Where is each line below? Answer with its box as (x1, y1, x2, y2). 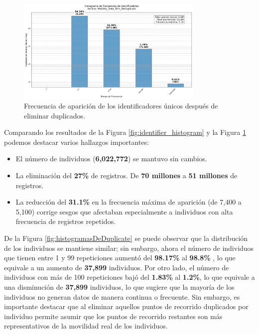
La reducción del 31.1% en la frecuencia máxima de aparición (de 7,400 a (15, 197, 242, 207)
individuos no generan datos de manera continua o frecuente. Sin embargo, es (4, 291, 240, 302)
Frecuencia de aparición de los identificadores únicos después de (24, 101, 218, 111)
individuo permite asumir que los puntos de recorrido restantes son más (4, 311, 223, 321)
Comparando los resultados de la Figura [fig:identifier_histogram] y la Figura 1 (4, 127, 246, 137)
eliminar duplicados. (24, 110, 86, 120)
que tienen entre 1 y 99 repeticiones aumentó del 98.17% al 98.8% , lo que (4, 252, 236, 263)
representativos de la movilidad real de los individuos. (4, 321, 168, 331)
